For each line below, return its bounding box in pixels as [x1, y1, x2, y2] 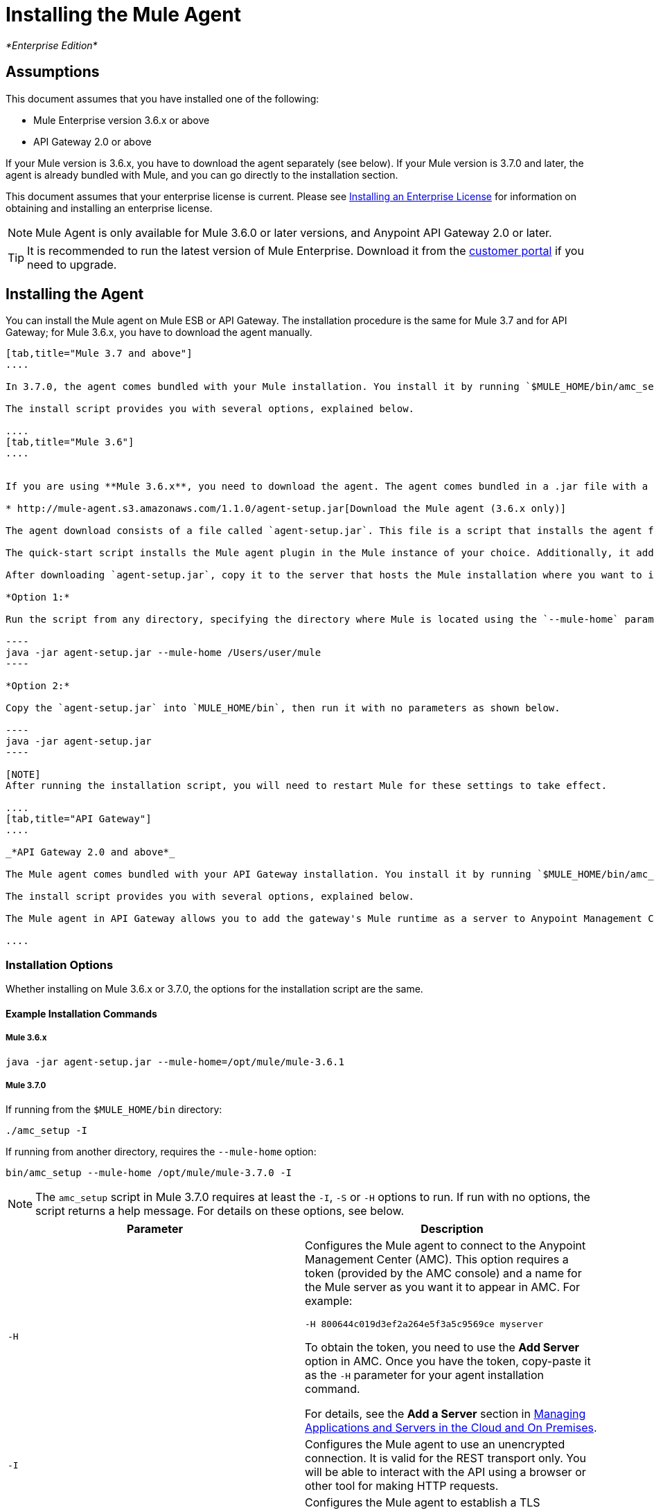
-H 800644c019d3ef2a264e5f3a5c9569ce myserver [305, 1319, 544, 1330]
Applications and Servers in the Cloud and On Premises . [305, 1421, 597, 1435]
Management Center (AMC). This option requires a [305, 1252, 569, 1267]
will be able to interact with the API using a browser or [305, 1465, 586, 1480]
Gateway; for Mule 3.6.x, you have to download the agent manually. [6, 326, 312, 339]
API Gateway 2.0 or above [33, 135, 152, 148]
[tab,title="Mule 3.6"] [6, 436, 134, 448]
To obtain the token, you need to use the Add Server [305, 1340, 579, 1355]
